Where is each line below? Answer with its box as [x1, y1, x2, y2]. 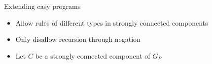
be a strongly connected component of [35, 50, 150, 61]
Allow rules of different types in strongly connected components [15, 17, 208, 28]
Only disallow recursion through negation [15, 34, 141, 44]
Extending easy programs [4, 1, 81, 11]
